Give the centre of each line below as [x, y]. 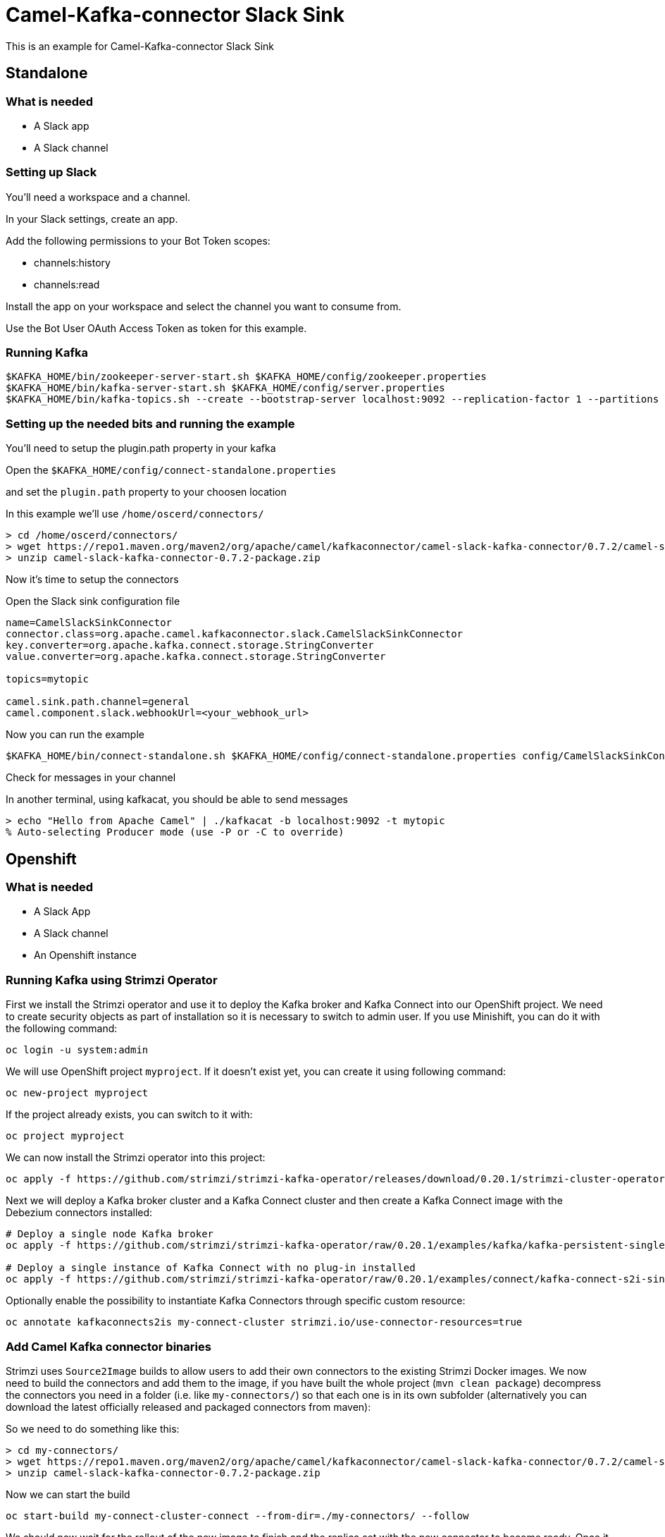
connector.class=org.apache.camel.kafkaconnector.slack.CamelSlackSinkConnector [235, 634]
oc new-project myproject [77, 1093]
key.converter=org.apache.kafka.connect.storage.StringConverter [190, 645]
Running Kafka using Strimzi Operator [112, 980]
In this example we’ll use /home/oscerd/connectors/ [135, 514]
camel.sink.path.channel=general [98, 702]
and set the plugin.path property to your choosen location [146, 492]
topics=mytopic [48, 679]
